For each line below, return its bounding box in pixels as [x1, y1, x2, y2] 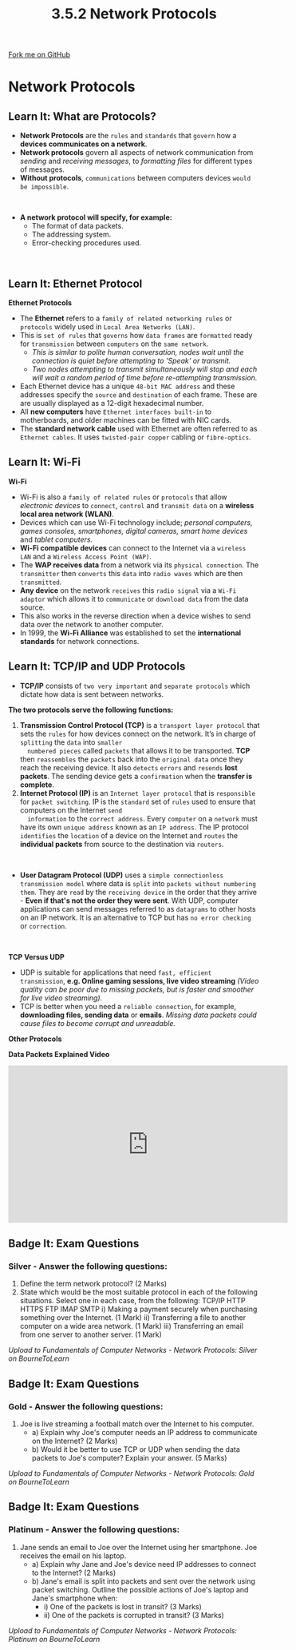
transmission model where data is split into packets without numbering [19, 878, 257, 888]
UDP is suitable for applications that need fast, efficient [19, 968, 212, 977]
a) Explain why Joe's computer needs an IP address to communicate [31, 1428, 258, 1437]
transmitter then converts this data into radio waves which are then [19, 568, 243, 578]
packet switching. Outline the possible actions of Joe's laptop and [31, 1584, 249, 1594]
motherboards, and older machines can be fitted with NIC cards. [19, 415, 232, 424]
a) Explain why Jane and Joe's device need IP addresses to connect [31, 1559, 257, 1568]
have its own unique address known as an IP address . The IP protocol [19, 822, 249, 832]
